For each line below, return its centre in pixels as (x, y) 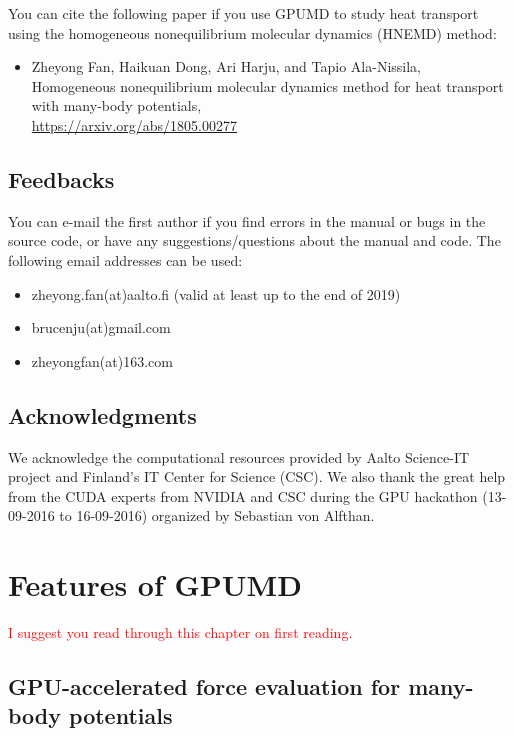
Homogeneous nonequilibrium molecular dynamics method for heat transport (267, 85)
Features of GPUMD (155, 584)
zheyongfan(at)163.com (102, 360)
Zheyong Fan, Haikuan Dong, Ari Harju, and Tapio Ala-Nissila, (226, 66)
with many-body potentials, (116, 105)
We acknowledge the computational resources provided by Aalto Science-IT (239, 456)
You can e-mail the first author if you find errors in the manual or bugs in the (247, 220)
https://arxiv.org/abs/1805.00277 (134, 124)
